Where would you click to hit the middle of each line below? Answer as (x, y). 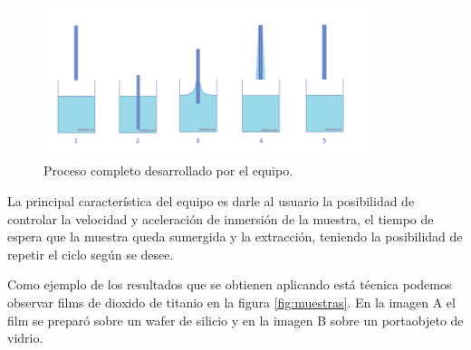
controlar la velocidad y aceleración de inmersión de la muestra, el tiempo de (221, 218)
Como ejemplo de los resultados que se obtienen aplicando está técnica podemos (230, 284)
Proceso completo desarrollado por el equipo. (168, 170)
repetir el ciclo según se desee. (91, 254)
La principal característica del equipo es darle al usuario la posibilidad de (211, 201)
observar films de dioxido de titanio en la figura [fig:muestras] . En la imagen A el (231, 303)
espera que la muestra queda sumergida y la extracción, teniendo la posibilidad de (235, 236)
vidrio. (25, 338)
